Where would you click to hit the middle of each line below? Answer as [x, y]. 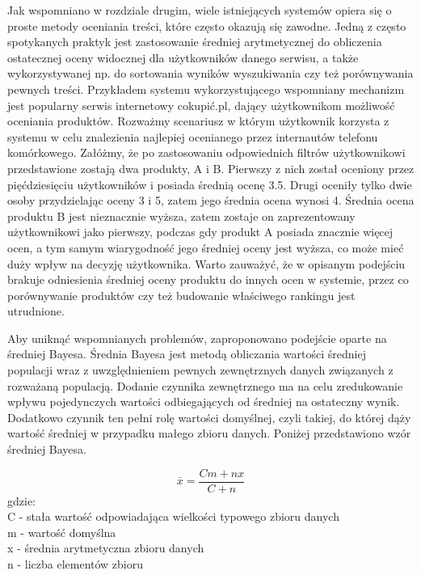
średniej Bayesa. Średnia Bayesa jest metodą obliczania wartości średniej [187, 354]
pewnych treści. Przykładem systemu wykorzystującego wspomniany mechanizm [206, 89]
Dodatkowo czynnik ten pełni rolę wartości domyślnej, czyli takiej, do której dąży [209, 417]
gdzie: [21, 500]
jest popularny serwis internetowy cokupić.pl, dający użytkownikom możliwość [201, 105]
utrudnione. [36, 311]
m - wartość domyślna [62, 532]
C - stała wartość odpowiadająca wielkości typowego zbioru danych [173, 516]
